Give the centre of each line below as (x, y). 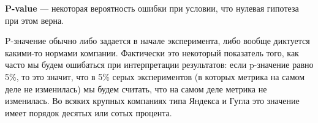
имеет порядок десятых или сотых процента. (89, 112)
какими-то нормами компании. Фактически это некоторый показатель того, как (152, 52)
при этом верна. (35, 20)
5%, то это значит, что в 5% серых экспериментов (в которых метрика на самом (155, 76)
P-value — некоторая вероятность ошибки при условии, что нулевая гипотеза (152, 8)
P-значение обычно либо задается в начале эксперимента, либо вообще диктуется (157, 41)
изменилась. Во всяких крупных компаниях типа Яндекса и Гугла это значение (152, 101)
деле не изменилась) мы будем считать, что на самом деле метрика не (136, 88)
